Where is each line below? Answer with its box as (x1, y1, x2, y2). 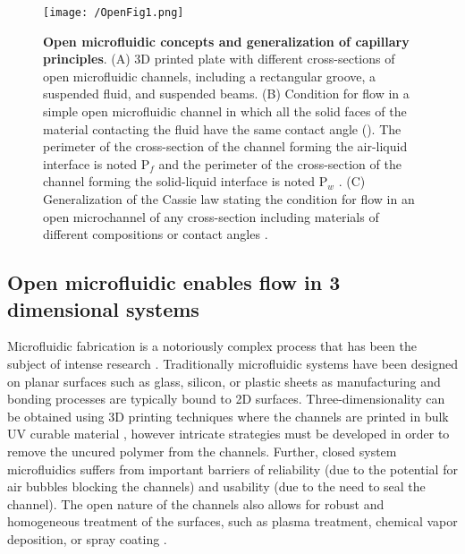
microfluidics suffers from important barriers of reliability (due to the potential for (7, 459, 458, 478)
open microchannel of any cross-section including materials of (43, 207, 379, 226)
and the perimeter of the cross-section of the (158, 154, 402, 173)
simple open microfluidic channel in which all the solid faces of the (43, 102, 407, 121)
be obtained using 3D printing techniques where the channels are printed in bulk (7, 406, 449, 425)
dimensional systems (7, 294, 199, 322)
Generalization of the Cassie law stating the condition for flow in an (43, 190, 415, 208)
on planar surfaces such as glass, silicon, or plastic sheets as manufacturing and (7, 371, 441, 390)
